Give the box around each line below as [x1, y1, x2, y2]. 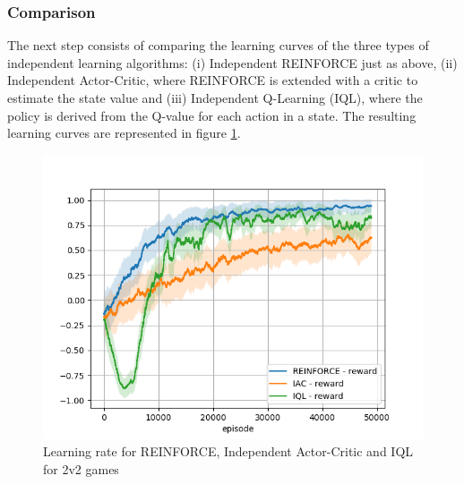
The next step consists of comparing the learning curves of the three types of [7, 36, 429, 55]
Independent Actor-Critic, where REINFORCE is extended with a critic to [7, 71, 418, 89]
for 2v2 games [43, 459, 119, 478]
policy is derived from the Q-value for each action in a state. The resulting [7, 106, 417, 124]
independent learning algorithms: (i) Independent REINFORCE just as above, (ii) [7, 53, 458, 72]
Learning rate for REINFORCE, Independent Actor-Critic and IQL [43, 442, 414, 461]
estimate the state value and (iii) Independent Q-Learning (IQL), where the [7, 89, 423, 106]
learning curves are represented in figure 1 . [7, 123, 241, 142]
